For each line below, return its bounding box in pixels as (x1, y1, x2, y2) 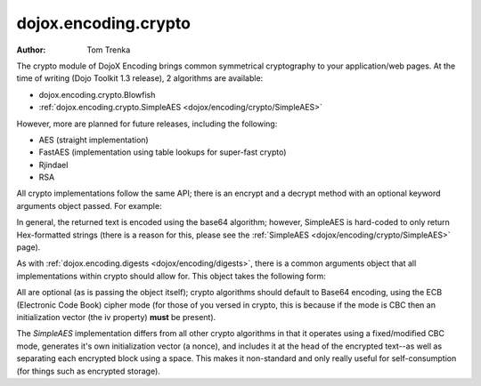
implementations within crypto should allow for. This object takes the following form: (16, 270, 326, 281)
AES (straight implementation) (38, 134, 149, 145)
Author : (16, 44, 46, 55)
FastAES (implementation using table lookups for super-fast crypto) (38, 147, 287, 157)
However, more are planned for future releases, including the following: (16, 118, 278, 129)
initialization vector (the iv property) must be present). (16, 311, 216, 322)
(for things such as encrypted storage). (16, 366, 160, 376)
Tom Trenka (86, 44, 131, 55)
